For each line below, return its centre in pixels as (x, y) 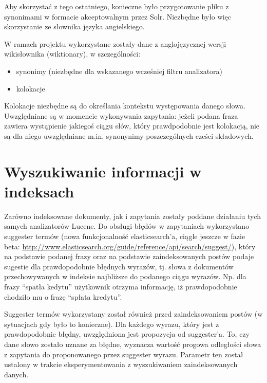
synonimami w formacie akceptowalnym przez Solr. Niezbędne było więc (118, 16)
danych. (16, 374)
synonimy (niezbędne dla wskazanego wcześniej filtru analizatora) (119, 71)
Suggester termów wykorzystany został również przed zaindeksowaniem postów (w (133, 314)
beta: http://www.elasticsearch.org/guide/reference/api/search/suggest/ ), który (130, 246)
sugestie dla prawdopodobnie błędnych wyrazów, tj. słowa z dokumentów (119, 266)
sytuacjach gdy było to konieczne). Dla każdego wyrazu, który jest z (112, 324)
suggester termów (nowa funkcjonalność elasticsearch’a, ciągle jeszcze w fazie (125, 236)
